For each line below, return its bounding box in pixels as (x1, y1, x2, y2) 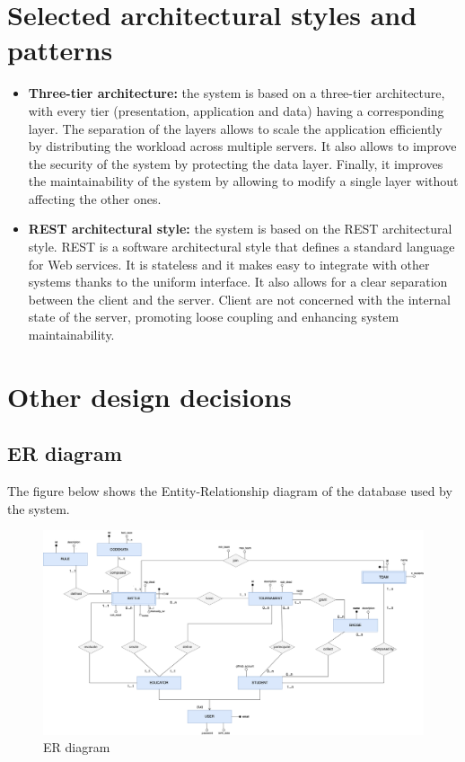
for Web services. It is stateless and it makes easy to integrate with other (28, 254, 430, 273)
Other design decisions (7, 377, 292, 414)
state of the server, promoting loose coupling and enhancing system (28, 307, 399, 326)
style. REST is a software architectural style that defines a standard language (28, 237, 455, 256)
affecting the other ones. (28, 189, 162, 208)
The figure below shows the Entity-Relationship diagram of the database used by (7, 482, 452, 501)
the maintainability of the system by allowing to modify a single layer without (28, 172, 459, 190)
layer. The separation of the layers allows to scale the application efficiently (28, 119, 443, 137)
